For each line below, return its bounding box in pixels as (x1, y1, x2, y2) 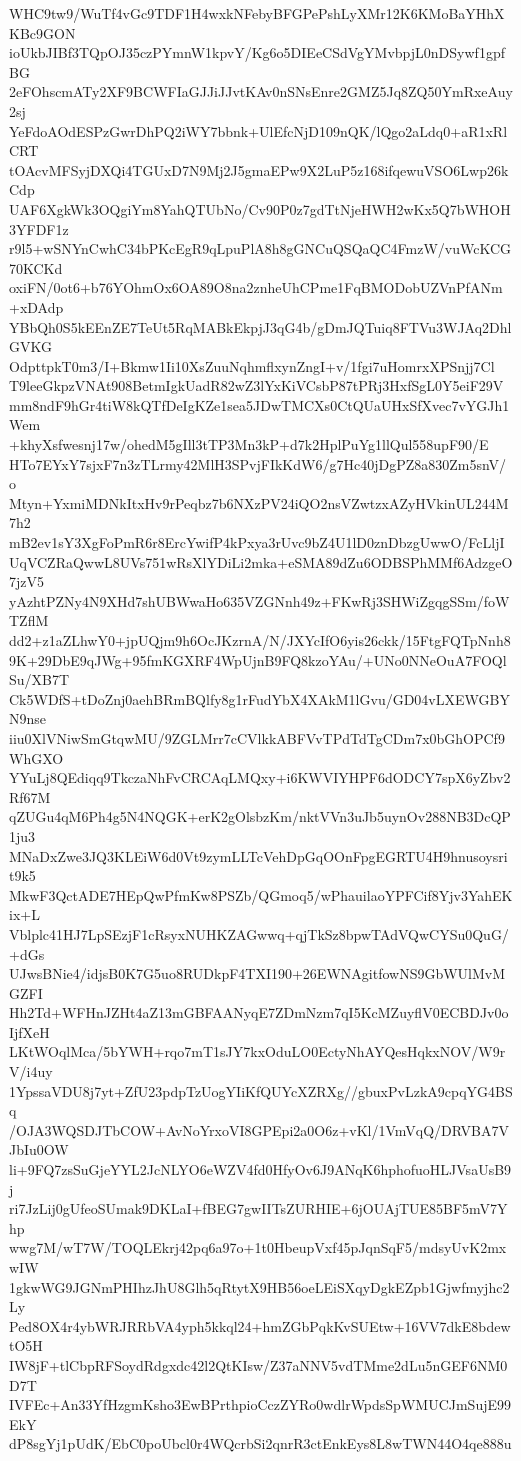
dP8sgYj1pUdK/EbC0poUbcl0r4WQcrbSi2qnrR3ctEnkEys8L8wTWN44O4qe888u (9, 1433, 512, 1454)
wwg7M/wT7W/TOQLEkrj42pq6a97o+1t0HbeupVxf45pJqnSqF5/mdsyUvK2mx (9, 1237, 507, 1258)
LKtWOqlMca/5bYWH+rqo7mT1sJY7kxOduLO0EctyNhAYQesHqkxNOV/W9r (9, 1041, 506, 1062)
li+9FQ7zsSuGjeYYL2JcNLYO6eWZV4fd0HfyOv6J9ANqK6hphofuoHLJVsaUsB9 (9, 1159, 512, 1180)
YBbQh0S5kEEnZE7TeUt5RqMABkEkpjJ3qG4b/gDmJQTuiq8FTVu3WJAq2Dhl (9, 316, 512, 337)
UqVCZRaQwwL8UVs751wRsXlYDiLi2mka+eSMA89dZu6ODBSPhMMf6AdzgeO (9, 551, 513, 572)
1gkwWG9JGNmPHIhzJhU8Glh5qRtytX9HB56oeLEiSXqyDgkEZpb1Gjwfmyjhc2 (9, 1276, 510, 1297)
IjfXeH (9, 1021, 50, 1042)
